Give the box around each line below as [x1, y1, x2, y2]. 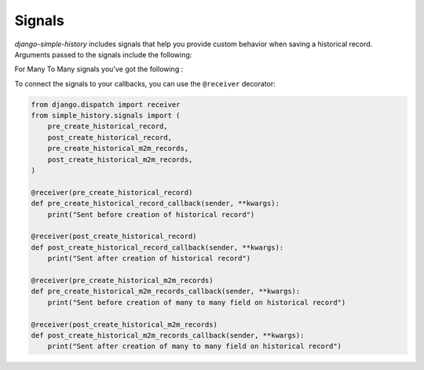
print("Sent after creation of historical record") [47, 254, 251, 263]
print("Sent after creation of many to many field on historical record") [47, 342, 342, 351]
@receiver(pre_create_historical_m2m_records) [31, 276, 214, 284]
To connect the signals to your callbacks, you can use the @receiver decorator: [14, 79, 276, 88]
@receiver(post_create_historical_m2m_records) [31, 320, 217, 329]
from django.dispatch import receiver [31, 100, 181, 109]
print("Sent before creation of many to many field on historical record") [47, 298, 346, 306]
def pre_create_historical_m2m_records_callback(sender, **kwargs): [31, 287, 301, 296]
